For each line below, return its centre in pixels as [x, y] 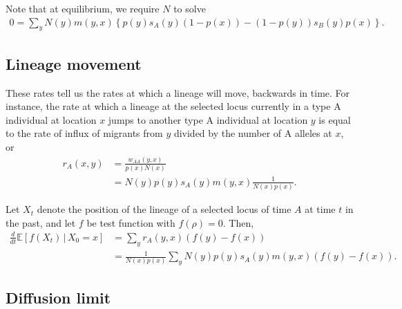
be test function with [131, 222]
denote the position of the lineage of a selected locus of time [164, 209]
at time [320, 209]
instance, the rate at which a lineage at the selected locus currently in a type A [173, 106]
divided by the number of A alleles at [253, 133]
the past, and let [41, 222]
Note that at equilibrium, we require [83, 8]
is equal [335, 119]
